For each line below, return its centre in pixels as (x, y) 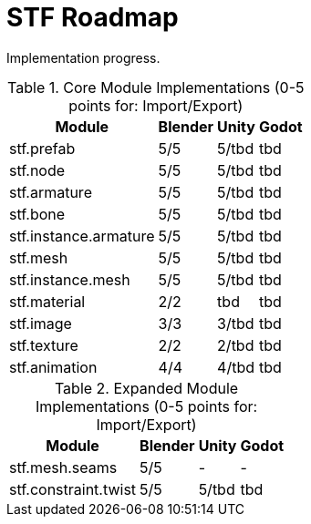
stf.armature (51, 192)
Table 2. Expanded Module (146, 388)
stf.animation (53, 367)
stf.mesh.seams (63, 467)
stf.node (37, 170)
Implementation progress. (83, 57)
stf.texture (44, 345)
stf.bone (37, 214)
